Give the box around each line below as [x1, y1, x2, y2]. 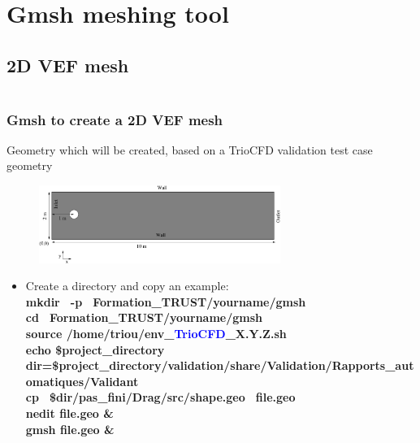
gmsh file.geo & [25, 420, 115, 437]
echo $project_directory [25, 341, 165, 358]
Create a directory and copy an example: [25, 277, 229, 294]
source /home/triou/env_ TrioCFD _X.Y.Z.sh [25, 325, 287, 341]
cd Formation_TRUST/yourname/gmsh [25, 309, 263, 326]
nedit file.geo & [25, 404, 114, 421]
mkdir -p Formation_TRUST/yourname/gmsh [25, 293, 306, 310]
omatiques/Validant [25, 372, 139, 389]
